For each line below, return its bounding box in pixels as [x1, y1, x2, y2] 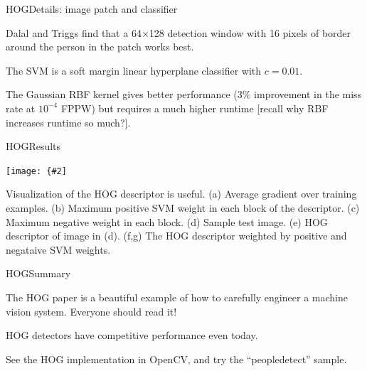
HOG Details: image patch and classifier [6, 1, 178, 16]
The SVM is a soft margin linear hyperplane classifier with [6, 63, 262, 77]
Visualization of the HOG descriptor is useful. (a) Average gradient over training [6, 186, 357, 201]
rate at [6, 100, 36, 115]
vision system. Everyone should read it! [6, 303, 177, 318]
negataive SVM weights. [6, 242, 111, 257]
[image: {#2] [6, 166, 67, 176]
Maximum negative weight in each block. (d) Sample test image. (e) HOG [6, 214, 328, 229]
